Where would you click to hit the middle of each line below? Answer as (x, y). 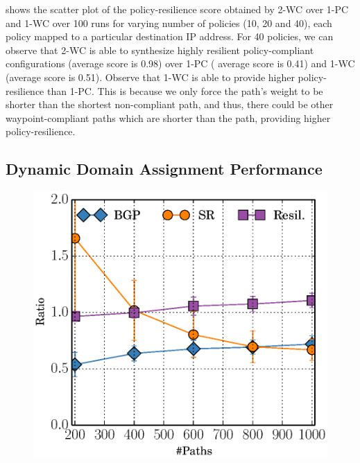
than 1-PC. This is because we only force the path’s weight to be (185, 90)
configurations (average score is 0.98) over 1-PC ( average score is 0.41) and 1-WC (180, 63)
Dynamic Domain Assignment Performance (164, 169)
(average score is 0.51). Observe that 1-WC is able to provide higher (150, 77)
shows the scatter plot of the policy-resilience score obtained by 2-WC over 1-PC (177, 9)
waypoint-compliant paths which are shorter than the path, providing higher (168, 117)
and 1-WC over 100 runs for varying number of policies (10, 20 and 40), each (169, 23)
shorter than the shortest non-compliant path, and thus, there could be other (170, 104)
